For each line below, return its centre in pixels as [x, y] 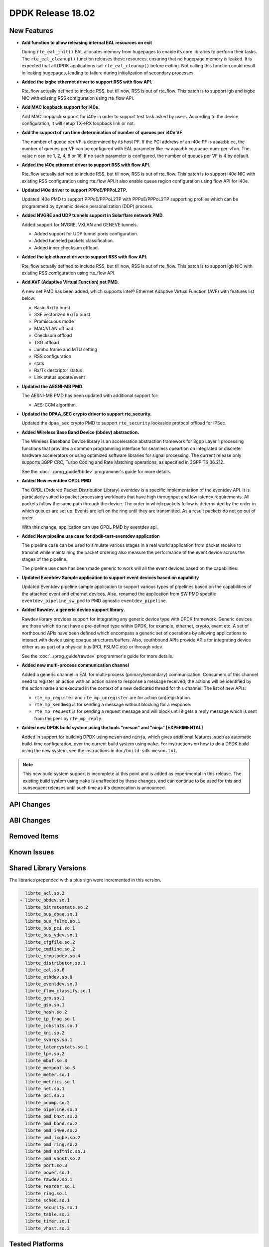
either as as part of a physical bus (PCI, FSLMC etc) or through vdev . [93, 647]
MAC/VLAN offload [54, 328]
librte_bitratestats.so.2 [57, 907]
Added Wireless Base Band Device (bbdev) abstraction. [80, 432]
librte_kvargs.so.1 [49, 1040]
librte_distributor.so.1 [55, 963]
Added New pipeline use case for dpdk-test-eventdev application [91, 536]
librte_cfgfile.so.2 [50, 942]
